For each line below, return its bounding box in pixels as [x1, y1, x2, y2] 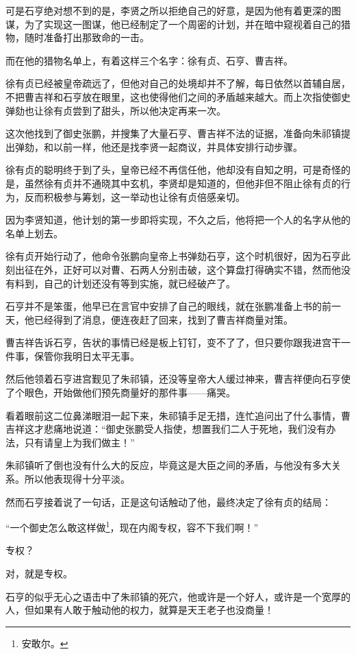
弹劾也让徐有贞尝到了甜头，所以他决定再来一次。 [5, 103, 226, 117]
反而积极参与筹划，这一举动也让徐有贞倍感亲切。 [24, 189, 245, 204]
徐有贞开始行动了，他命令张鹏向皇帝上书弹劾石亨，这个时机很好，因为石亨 [5, 249, 341, 263]
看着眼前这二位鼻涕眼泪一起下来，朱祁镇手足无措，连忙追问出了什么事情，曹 [5, 408, 351, 422]
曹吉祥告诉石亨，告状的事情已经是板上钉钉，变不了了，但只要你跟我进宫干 [5, 335, 341, 350]
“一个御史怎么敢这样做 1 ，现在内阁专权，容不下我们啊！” [5, 518, 259, 534]
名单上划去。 [5, 226, 63, 240]
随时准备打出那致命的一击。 [24, 30, 149, 45]
